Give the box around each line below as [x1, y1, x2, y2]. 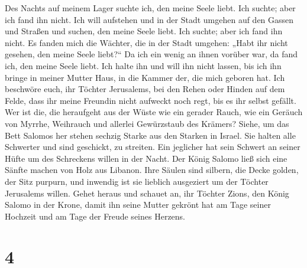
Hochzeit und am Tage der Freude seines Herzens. [5, 210, 186, 222]
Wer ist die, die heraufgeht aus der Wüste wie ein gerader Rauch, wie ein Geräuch [5, 106, 303, 118]
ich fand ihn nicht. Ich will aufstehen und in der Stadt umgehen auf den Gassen [5, 13, 294, 25]
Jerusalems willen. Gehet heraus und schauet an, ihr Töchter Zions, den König [5, 187, 289, 199]
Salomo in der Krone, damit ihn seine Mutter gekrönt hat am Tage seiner [5, 198, 271, 211]
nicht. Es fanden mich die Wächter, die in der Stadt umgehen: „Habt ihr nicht [5, 36, 288, 48]
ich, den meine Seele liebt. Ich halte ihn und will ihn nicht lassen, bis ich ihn [5, 59, 282, 71]
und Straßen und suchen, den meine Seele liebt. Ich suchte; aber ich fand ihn [5, 25, 283, 37]
